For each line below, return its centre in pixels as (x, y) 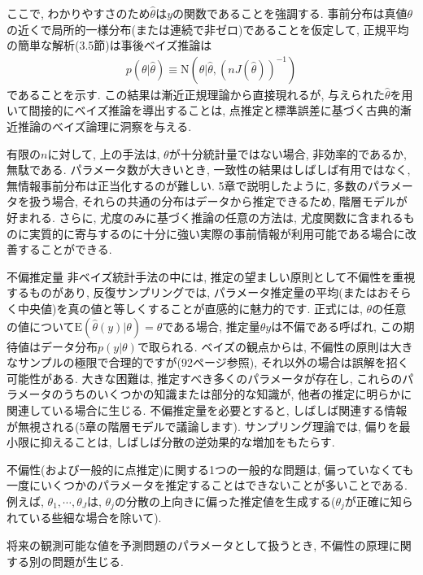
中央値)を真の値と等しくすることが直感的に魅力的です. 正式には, (190, 308)
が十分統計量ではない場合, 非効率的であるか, (288, 153)
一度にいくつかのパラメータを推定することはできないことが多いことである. (207, 485)
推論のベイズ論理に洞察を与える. (105, 126)
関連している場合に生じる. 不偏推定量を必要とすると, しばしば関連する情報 (207, 409)
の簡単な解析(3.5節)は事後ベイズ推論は (109, 45)
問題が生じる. (87, 561)
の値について (41, 326)
